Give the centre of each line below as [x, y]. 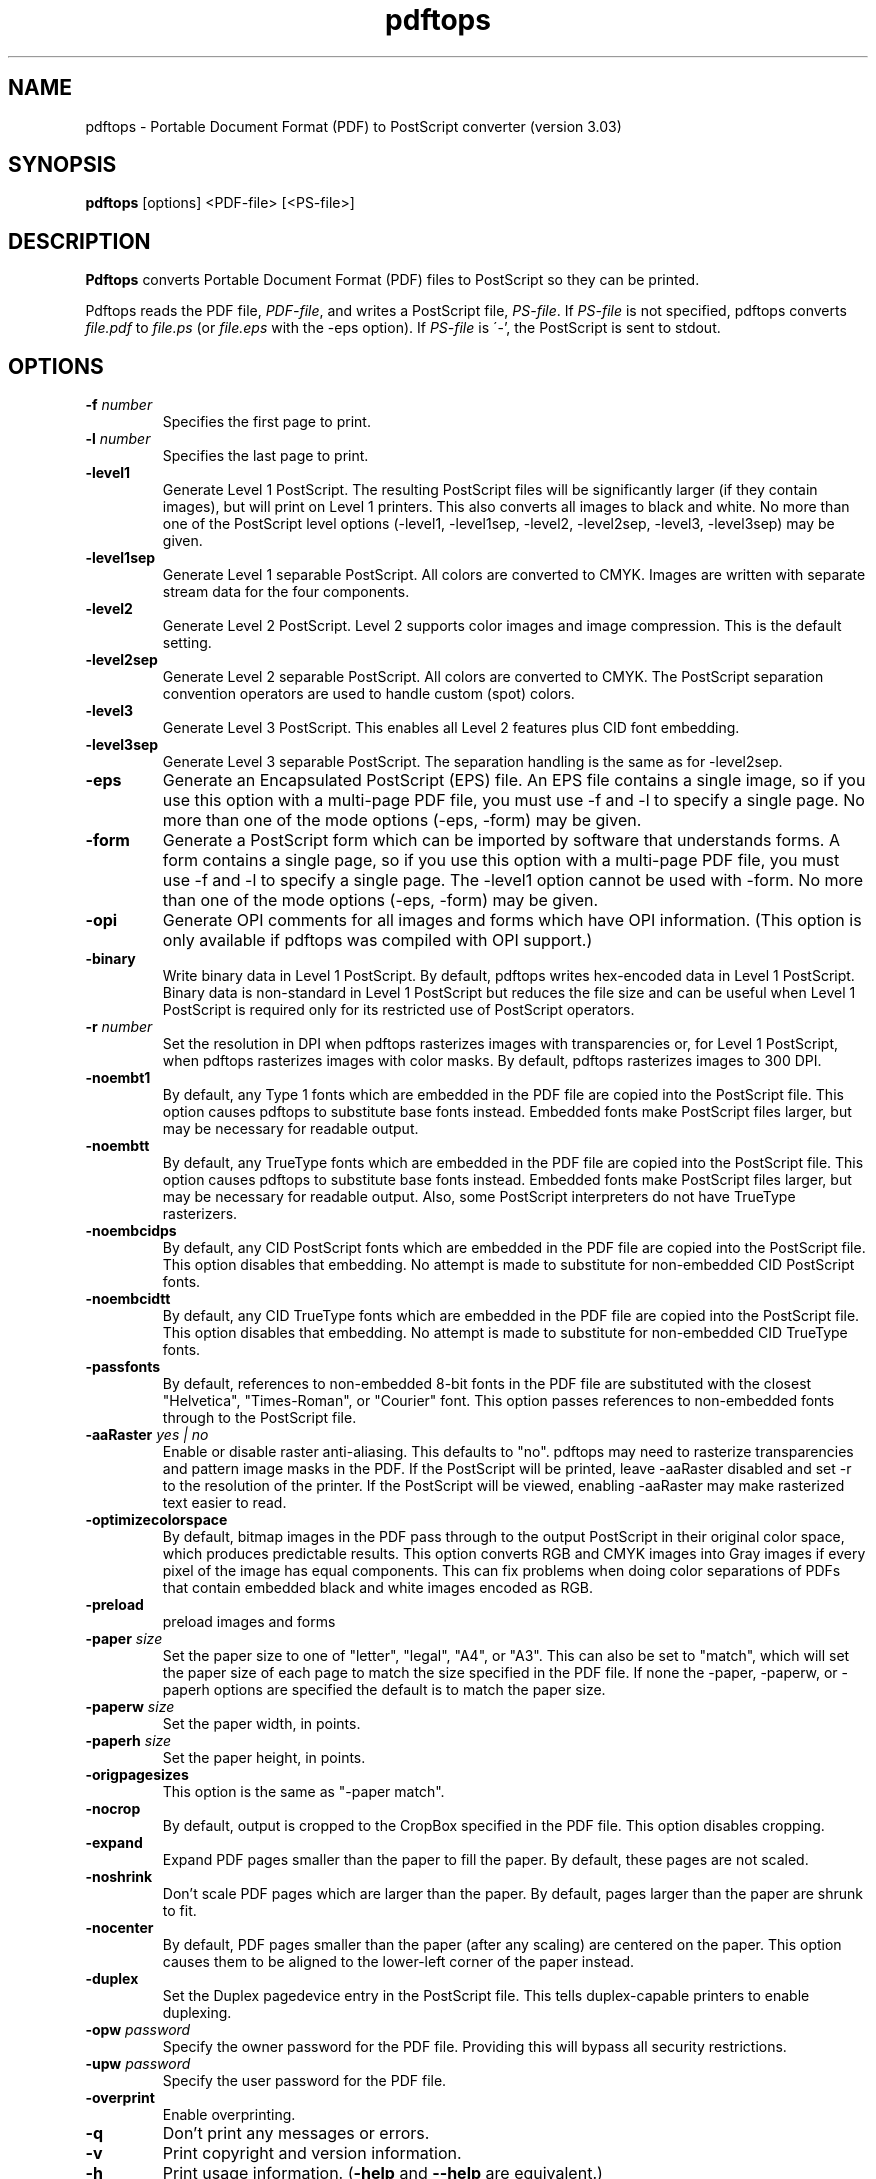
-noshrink [119, 1877]
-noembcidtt [128, 1299]
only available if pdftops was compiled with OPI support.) [377, 940]
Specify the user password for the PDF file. [304, 2081]
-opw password [138, 2030]
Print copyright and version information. [312, 2153]
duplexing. [197, 2013]
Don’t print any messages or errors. [296, 2133]
